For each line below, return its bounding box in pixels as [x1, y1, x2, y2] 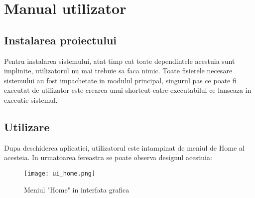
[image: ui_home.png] [24, 170, 96, 177]
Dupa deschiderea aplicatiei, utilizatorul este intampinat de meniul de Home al [4, 142, 245, 153]
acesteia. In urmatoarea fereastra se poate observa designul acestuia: [4, 152, 212, 163]
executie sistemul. [4, 94, 58, 105]
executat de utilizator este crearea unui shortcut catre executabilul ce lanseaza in [4, 85, 252, 95]
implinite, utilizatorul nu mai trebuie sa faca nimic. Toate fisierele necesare [4, 65, 233, 76]
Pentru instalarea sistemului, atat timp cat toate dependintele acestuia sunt [4, 55, 235, 66]
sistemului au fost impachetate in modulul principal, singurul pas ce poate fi [4, 75, 237, 85]
